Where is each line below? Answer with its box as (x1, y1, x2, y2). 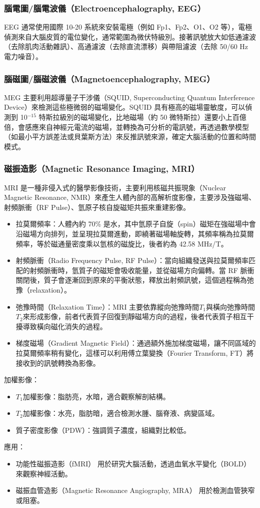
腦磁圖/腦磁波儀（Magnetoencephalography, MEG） (4, 72, 215, 85)
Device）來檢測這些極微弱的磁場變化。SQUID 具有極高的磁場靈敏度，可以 (4, 102, 245, 112)
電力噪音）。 (4, 51, 42, 61)
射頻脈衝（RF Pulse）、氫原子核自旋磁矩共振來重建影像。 (4, 201, 190, 212)
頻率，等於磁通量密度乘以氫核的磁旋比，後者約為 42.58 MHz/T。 (15, 238, 228, 248)
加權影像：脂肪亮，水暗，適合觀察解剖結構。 (22, 391, 170, 401)
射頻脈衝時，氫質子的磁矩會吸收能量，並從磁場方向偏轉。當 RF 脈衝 (29, 265, 254, 275)
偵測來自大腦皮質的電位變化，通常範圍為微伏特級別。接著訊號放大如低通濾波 (4, 31, 256, 42)
